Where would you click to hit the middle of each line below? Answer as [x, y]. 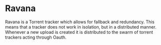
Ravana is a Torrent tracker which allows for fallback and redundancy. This [80, 22]
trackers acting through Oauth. [36, 37]
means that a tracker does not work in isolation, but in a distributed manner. [81, 27]
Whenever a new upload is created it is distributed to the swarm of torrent [79, 32]
